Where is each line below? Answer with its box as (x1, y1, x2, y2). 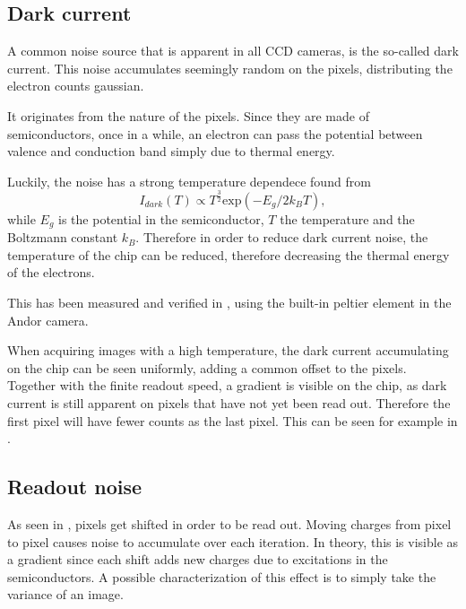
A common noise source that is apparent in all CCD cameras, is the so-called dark (7, 41, 459, 60)
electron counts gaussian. (7, 76, 144, 95)
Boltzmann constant (7, 228, 118, 247)
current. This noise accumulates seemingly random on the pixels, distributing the (7, 58, 453, 77)
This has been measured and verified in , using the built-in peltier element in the (7, 292, 452, 311)
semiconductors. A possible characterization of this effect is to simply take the (7, 567, 436, 586)
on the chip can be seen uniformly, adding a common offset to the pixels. (7, 358, 407, 377)
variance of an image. (7, 585, 124, 604)
